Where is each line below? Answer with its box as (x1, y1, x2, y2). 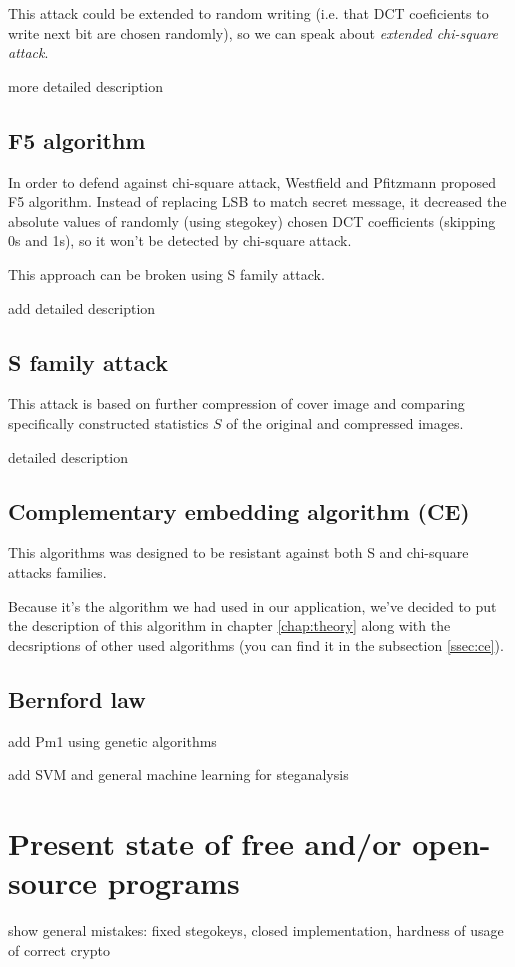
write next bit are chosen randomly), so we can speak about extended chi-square (8, 22, 499, 43)
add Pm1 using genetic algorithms (8, 730, 217, 751)
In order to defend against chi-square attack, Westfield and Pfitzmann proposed (8, 171, 496, 192)
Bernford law (8, 683, 146, 714)
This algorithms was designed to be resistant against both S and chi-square (8, 542, 469, 563)
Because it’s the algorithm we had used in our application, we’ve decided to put (8, 595, 497, 616)
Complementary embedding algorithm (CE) (8, 495, 470, 526)
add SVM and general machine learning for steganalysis (8, 764, 349, 785)
